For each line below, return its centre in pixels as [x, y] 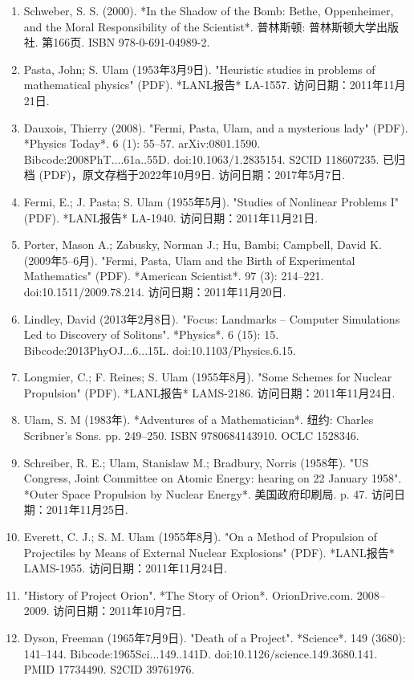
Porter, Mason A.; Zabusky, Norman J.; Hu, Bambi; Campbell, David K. [203, 244]
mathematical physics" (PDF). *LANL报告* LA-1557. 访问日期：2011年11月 [215, 85]
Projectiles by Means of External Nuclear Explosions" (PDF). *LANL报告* [209, 552]
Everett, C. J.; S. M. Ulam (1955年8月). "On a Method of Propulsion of [200, 537]
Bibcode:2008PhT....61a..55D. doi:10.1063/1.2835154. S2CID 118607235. [201, 159]
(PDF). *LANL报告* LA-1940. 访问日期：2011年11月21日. [171, 217]
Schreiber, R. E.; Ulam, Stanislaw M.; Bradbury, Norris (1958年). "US [196, 462]
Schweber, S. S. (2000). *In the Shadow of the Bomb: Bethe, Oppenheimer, [209, 10]
